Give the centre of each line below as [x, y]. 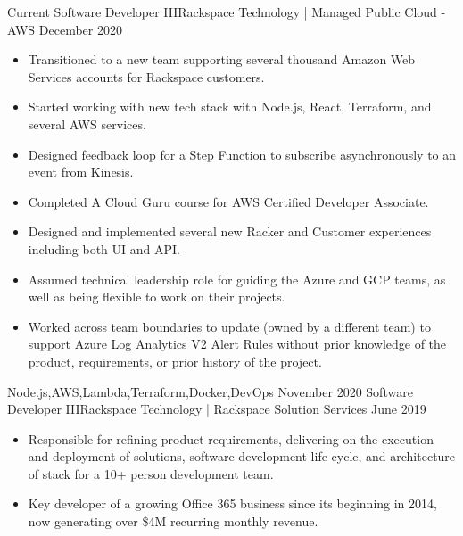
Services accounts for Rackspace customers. [146, 76]
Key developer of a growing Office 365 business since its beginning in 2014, [232, 503]
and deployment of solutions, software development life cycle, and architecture [242, 456]
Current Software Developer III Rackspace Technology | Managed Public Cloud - [227, 12]
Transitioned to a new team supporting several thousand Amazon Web [222, 59]
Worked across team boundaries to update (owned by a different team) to [229, 326]
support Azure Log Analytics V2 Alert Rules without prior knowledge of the [237, 344]
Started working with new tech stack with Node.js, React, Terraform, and [230, 107]
